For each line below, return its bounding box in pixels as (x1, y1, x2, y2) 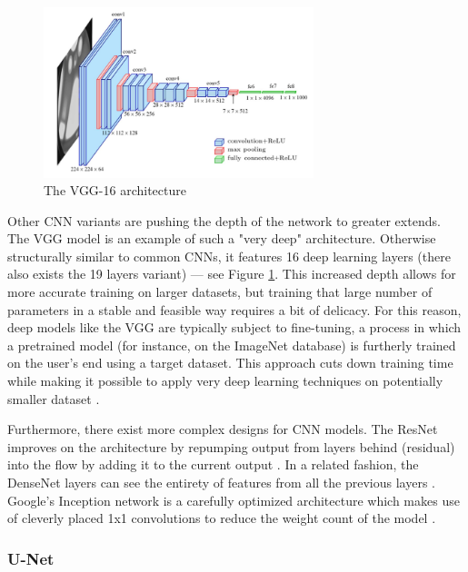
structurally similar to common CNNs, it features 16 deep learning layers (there (7, 246, 451, 265)
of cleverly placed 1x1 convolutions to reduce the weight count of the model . (7, 508, 436, 528)
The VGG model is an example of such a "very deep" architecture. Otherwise (7, 229, 436, 248)
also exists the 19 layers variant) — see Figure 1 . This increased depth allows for (7, 264, 456, 283)
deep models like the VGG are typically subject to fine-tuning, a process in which (7, 318, 462, 337)
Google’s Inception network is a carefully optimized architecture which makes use (7, 490, 460, 509)
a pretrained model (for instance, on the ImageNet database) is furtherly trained (7, 335, 456, 354)
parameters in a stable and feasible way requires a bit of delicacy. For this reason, (7, 300, 462, 319)
